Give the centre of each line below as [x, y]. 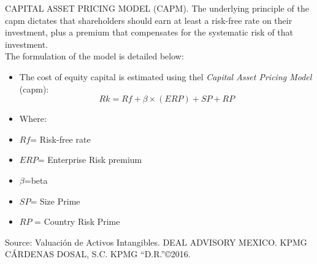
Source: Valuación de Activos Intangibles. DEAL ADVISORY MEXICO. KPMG [156, 242]
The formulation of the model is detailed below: [94, 56]
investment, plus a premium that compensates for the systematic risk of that [149, 32]
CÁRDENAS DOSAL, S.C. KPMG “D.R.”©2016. [98, 254]
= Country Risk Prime [77, 221]
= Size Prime [55, 201]
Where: [33, 119]
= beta [36, 180]
